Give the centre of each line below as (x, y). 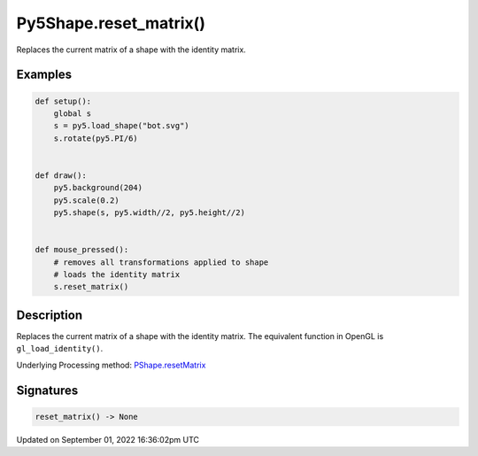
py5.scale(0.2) (86, 200)
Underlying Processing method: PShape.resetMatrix (111, 365)
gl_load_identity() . (60, 349)
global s (73, 113)
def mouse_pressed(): (82, 250)
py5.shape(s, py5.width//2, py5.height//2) (149, 213)
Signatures (47, 390)
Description (50, 315)
